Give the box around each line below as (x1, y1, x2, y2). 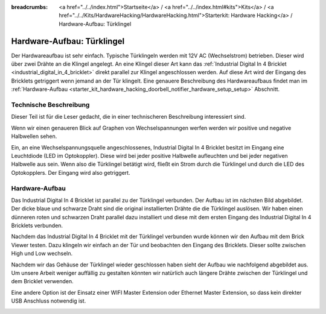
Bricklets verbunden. (11, 222, 63, 229)
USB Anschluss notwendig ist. (11, 297, 86, 304)
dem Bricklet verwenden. (11, 278, 74, 285)
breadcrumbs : (11, 4, 48, 10)
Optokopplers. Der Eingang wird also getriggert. (11, 169, 130, 176)
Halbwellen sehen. (11, 133, 57, 140)
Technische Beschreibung (11, 101, 90, 109)
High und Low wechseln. (11, 250, 72, 257)
